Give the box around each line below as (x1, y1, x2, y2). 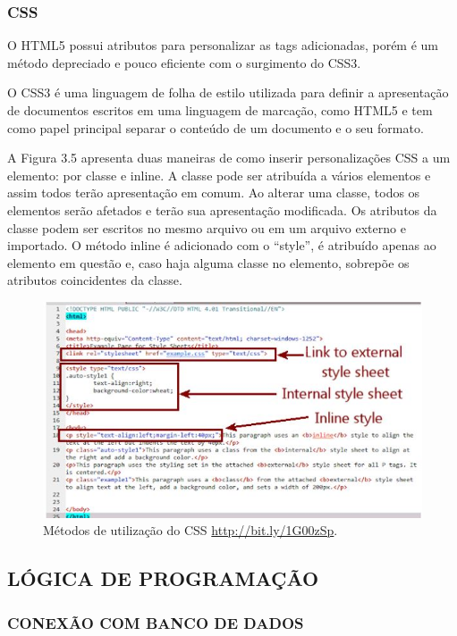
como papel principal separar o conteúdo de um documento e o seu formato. (7, 118, 424, 137)
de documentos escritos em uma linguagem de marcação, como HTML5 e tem (7, 101, 433, 119)
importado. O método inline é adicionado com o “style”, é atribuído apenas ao (7, 236, 436, 255)
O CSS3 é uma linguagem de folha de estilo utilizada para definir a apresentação (7, 83, 449, 102)
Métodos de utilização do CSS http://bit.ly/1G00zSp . (43, 521, 338, 540)
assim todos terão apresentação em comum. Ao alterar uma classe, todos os (7, 183, 420, 202)
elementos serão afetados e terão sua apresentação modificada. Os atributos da (7, 200, 437, 219)
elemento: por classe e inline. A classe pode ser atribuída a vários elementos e (7, 165, 431, 184)
